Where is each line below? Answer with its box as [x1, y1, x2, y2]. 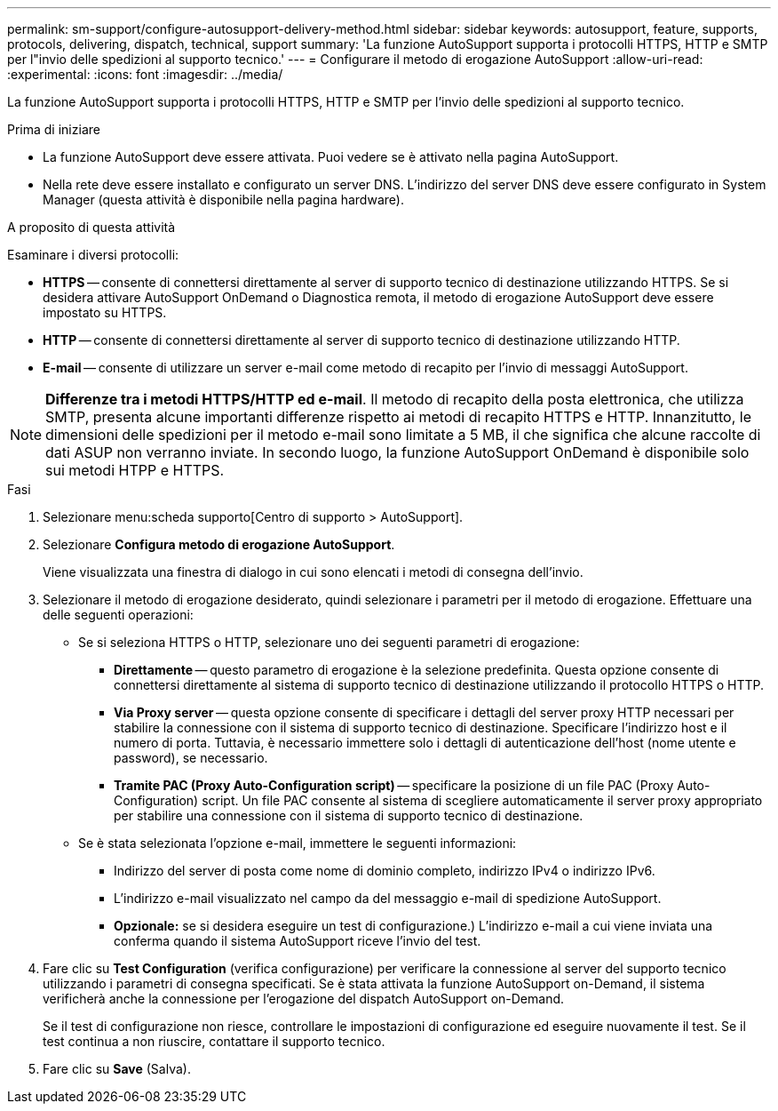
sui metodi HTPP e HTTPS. [45, 461, 225, 479]
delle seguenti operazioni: [43, 607, 194, 622]
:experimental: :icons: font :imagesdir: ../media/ [7, 67, 283, 82]
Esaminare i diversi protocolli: [7, 247, 179, 262]
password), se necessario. [114, 750, 268, 765]
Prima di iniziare [7, 122, 100, 137]
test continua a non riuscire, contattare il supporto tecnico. [43, 1034, 385, 1049]
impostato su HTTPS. [43, 305, 167, 320]
